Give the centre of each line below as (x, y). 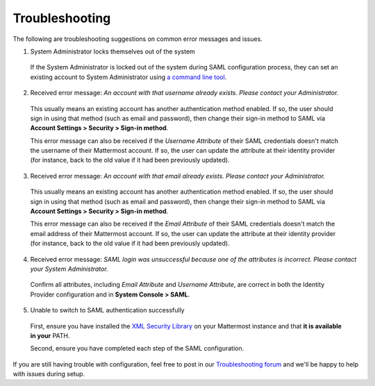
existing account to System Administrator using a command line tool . (128, 77)
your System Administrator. (69, 269)
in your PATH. (50, 335)
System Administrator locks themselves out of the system (113, 51)
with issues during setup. (49, 374)
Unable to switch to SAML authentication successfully (107, 310)
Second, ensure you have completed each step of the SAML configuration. (137, 349)
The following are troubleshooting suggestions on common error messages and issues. (138, 39)
